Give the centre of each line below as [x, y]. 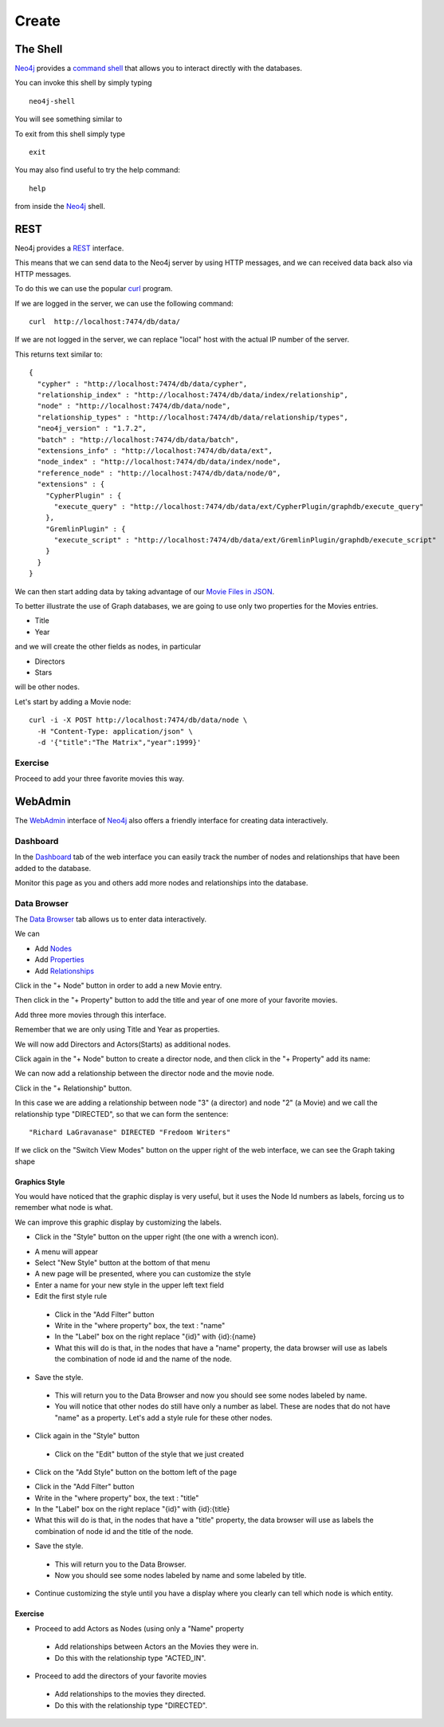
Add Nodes [53, 948]
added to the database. [53, 868]
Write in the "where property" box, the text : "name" [140, 1325]
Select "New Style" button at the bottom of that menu [122, 1263]
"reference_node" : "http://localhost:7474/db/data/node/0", [159, 473]
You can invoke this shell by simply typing [83, 83]
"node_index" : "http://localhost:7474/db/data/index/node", [159, 462]
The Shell [39, 49]
